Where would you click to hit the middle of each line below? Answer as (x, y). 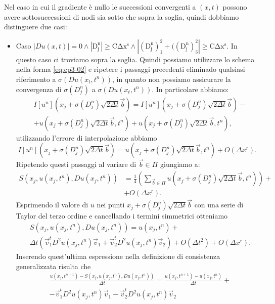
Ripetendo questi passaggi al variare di (76, 164)
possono (235, 7)
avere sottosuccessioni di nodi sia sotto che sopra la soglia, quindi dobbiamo (122, 16)
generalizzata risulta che (53, 266)
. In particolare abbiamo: (190, 89)
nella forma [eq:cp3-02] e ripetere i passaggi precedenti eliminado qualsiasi (130, 69)
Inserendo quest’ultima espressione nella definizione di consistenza (118, 256)
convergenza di (39, 89)
